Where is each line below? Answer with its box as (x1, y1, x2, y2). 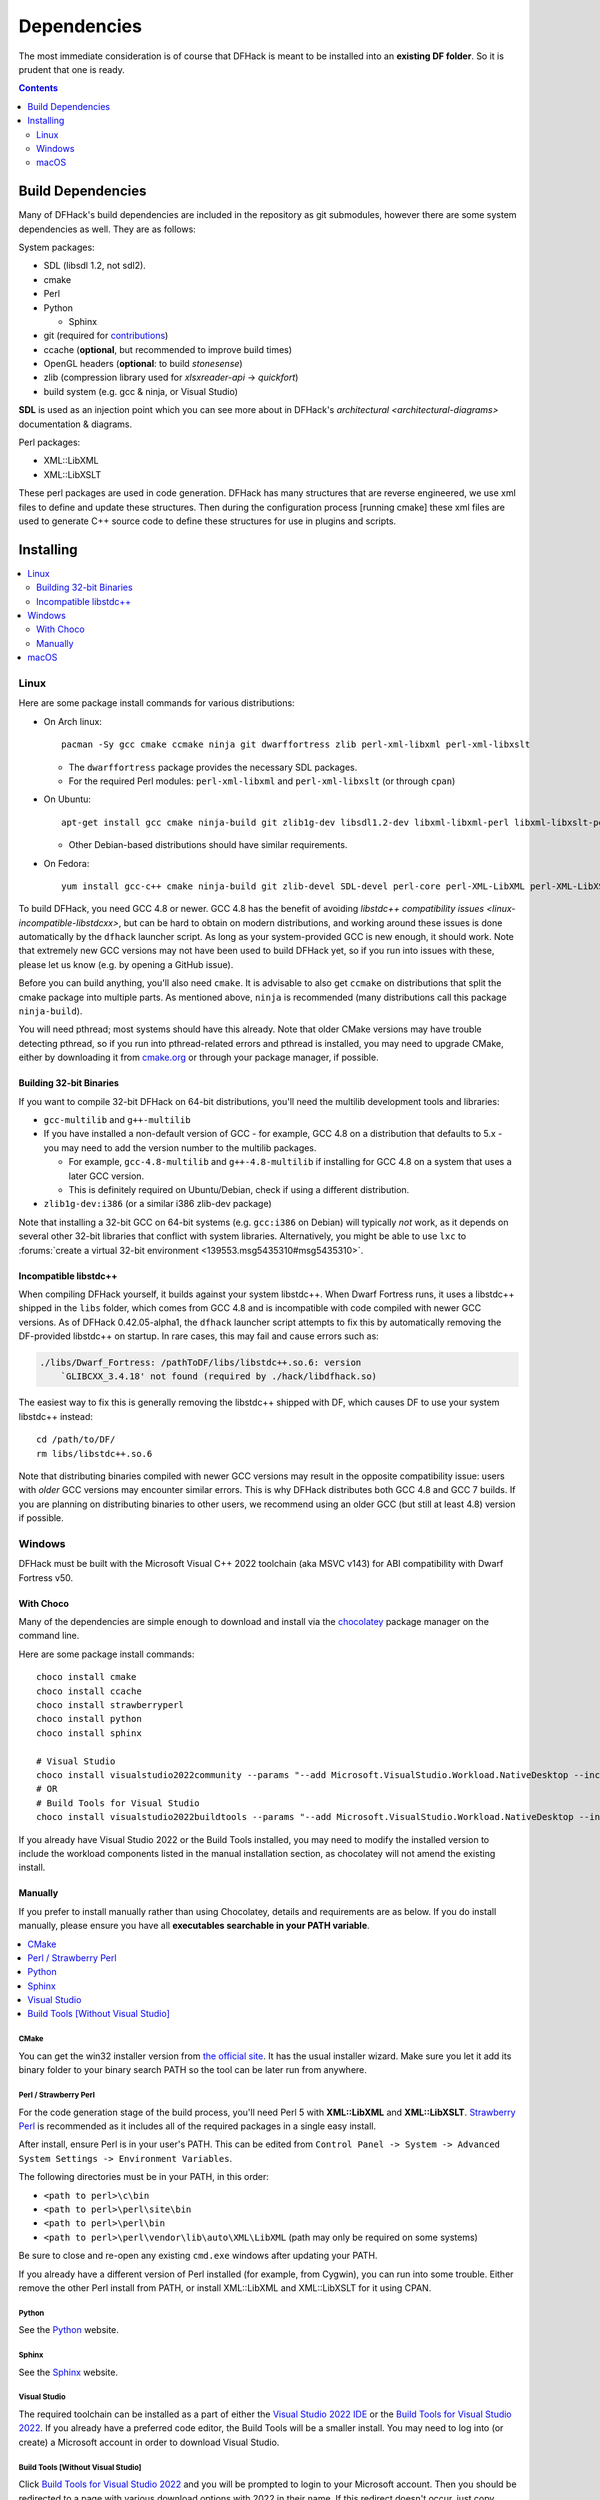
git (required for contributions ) (43, 330, 169, 342)
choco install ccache (36, 1685, 142, 1697)
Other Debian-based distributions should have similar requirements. (68, 839, 348, 851)
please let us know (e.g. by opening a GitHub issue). (18, 958, 234, 970)
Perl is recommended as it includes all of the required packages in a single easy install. (18, 2120, 377, 2132)
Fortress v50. (18, 1571, 74, 1584)
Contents (18, 82, 59, 94)
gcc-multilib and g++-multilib (43, 1113, 191, 1125)
